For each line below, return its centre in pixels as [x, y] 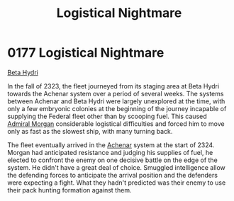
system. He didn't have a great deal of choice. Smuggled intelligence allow [116, 167]
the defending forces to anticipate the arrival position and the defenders [113, 175]
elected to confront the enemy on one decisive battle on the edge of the [112, 160]
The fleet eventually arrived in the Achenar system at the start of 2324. [111, 145]
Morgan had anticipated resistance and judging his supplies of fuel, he [110, 152]
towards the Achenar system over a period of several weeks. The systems [116, 93]
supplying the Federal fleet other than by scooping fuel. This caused [107, 116]
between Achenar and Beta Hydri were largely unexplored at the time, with [116, 101]
